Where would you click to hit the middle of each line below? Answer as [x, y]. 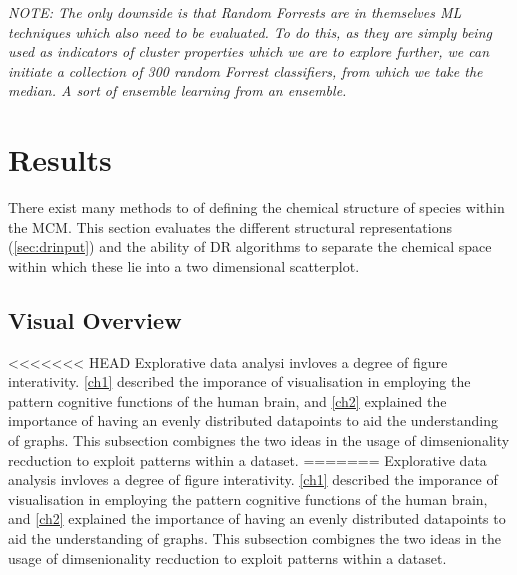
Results [60, 159]
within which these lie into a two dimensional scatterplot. [184, 265]
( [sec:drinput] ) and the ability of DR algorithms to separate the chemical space [250, 246]
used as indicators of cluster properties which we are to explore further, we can [248, 51]
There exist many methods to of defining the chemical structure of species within [256, 207]
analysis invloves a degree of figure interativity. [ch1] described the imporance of [253, 479]
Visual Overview [95, 319]
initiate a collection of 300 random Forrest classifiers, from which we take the [245, 70]
